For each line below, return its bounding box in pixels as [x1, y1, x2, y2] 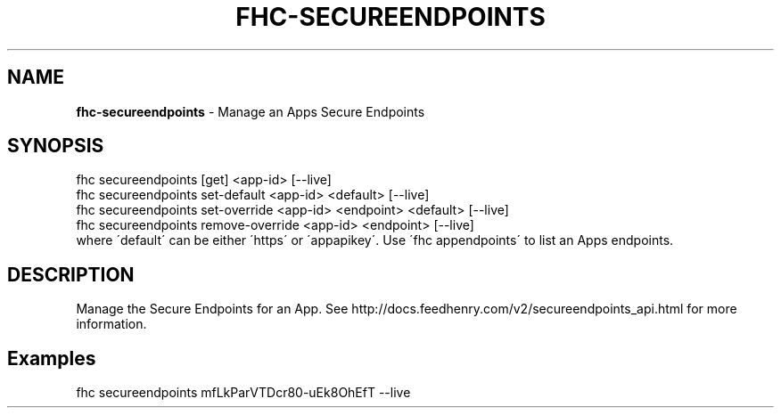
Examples [7, 346, 96, 370]
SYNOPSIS [7, 134, 104, 158]
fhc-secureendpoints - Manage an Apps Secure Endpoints [76, 103, 425, 119]
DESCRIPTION [7, 263, 135, 286]
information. [76, 316, 147, 332]
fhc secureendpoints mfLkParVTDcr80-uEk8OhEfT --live [76, 385, 411, 401]
